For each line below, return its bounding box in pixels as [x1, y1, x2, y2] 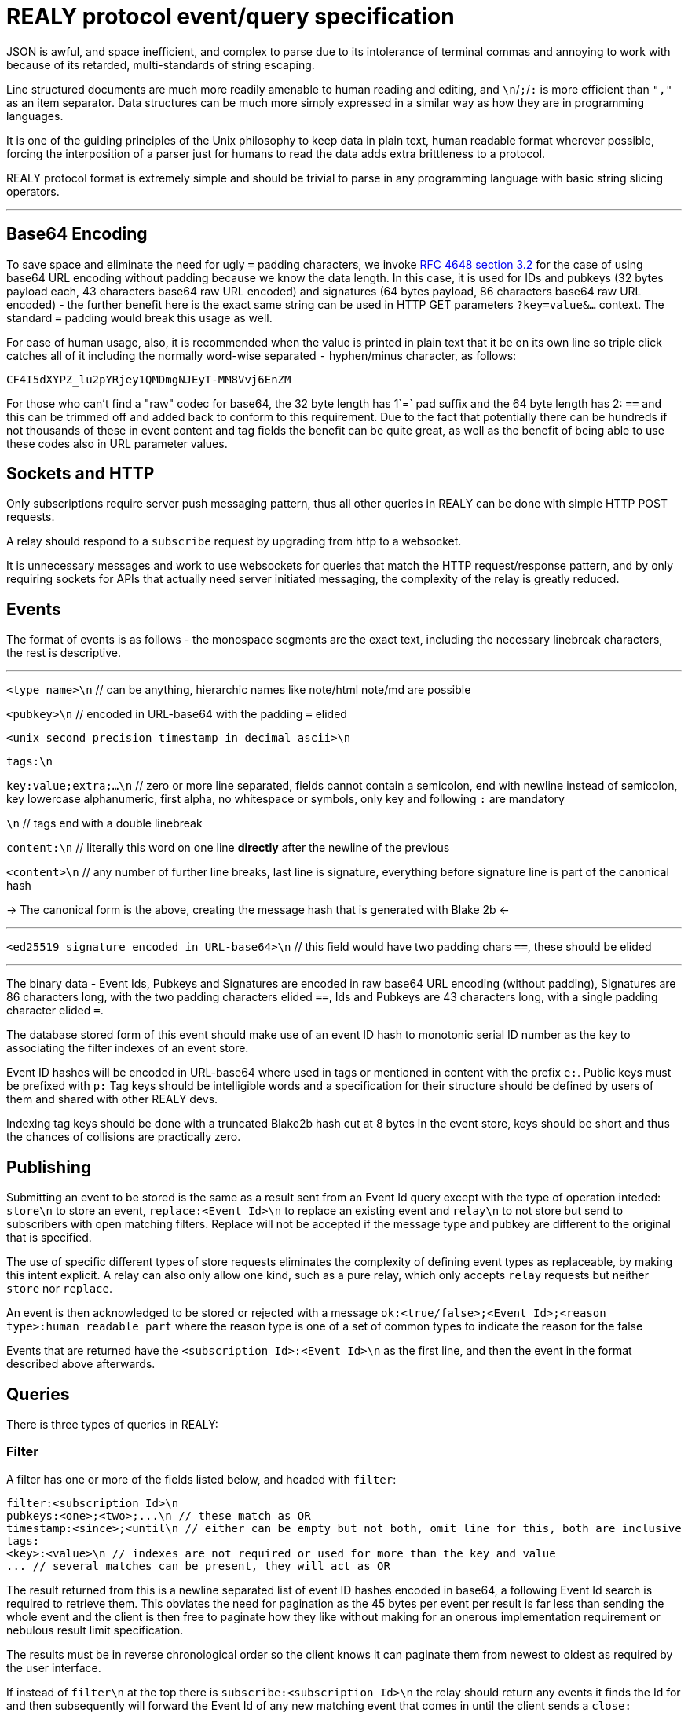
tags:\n [6, 755, 53, 768]
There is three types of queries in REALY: [6, 1417, 218, 1431]
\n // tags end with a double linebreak [6, 816, 203, 831]
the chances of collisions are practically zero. [6, 1130, 241, 1144]
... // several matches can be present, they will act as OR [6, 1559, 390, 1572]
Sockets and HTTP [6, 464, 155, 484]
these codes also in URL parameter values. [6, 436, 228, 450]
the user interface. [6, 1660, 101, 1674]
